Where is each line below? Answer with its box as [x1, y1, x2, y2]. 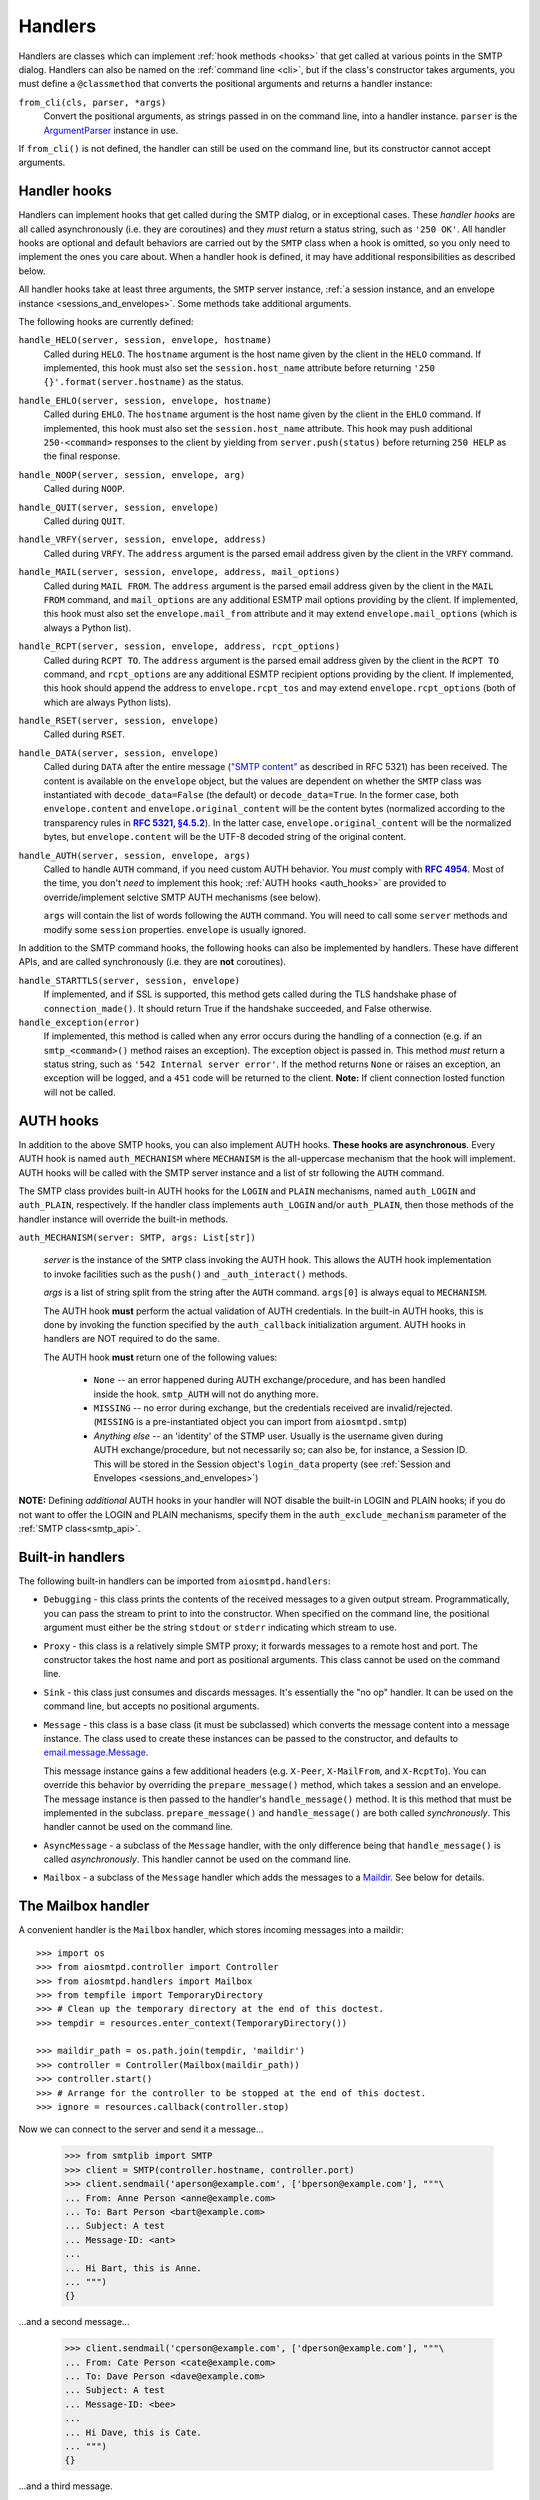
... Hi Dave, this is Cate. [64, 2426, 202, 2438]
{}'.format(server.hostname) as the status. [43, 376, 244, 388]
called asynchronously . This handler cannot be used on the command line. [43, 1853, 352, 1865]
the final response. [43, 450, 121, 462]
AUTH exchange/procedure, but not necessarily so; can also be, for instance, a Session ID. [93, 1444, 468, 1456]
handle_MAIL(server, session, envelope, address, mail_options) [18, 566, 341, 578]
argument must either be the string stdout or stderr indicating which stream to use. [43, 1621, 397, 1634]
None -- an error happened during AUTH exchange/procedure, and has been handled [93, 1374, 446, 1386]
